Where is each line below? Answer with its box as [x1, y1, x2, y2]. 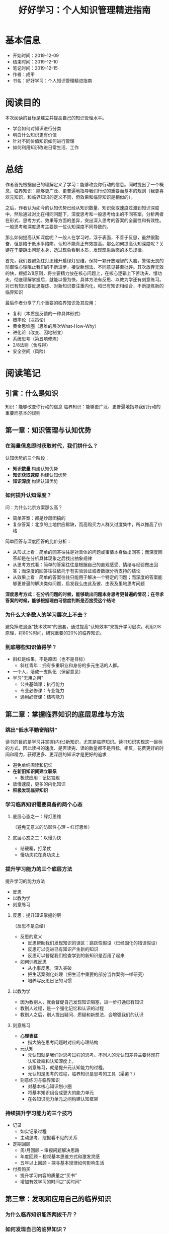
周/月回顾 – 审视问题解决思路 [20, 1147, 79, 1153]
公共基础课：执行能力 [20, 681, 64, 687]
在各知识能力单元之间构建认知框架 [27, 1096, 99, 1102]
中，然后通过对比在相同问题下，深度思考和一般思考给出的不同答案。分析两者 [5, 211, 164, 217]
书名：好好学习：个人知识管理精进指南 [12, 78, 92, 84]
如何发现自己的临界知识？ [5, 1226, 67, 1233]
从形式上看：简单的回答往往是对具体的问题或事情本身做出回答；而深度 [12, 549, 158, 555]
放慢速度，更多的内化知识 [12, 781, 66, 787]
